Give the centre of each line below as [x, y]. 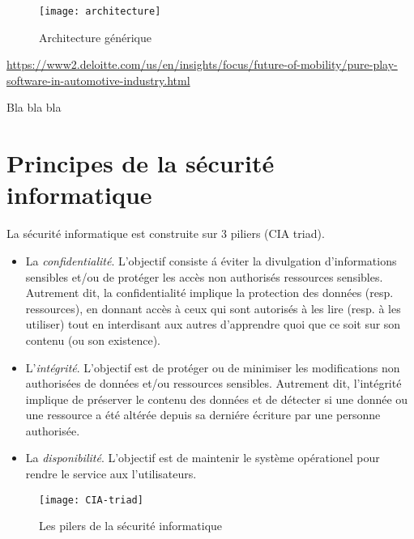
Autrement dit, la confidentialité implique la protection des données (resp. [209, 293]
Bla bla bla [34, 107]
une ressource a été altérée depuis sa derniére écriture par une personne [203, 415]
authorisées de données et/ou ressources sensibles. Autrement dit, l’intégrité [213, 383]
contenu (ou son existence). [93, 340]
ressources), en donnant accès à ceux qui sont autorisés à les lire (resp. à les [213, 308]
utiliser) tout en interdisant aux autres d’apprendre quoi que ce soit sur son [213, 324]
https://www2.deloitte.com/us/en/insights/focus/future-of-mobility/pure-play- [202, 64]
